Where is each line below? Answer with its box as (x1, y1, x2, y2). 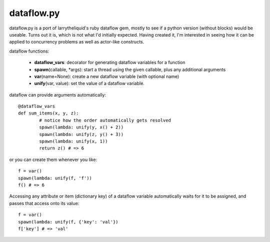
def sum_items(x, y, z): (18, 110, 79, 116)
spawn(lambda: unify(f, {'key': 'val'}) (18, 219, 118, 224)
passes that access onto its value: (9, 200, 79, 206)
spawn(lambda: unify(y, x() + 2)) (39, 124, 124, 130)
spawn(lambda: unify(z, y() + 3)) (39, 131, 124, 137)
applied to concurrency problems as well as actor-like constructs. (9, 39, 144, 45)
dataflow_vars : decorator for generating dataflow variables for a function (34, 59, 185, 65)
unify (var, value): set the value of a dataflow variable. (34, 80, 145, 86)
